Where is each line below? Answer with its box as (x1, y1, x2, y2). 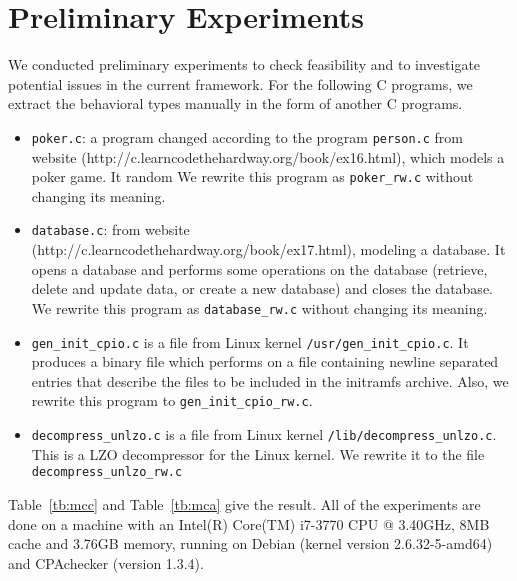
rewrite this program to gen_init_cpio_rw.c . (31, 390, 313, 411)
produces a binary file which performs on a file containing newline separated (31, 351, 499, 372)
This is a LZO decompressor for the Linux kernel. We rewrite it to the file (31, 443, 485, 464)
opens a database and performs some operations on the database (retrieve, (31, 258, 488, 279)
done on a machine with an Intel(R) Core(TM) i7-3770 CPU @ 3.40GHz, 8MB (8, 513, 490, 534)
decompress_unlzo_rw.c (31, 465, 183, 480)
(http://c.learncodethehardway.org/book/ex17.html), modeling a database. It (31, 239, 506, 260)
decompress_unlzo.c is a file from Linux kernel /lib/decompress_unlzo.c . (31, 424, 497, 444)
